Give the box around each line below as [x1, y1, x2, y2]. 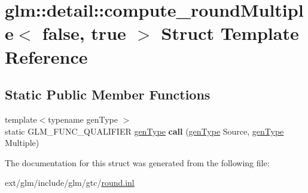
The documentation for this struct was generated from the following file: [5, 156, 270, 169]
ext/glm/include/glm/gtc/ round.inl [5, 176, 135, 189]
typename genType [48, 113, 118, 125]
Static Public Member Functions [5, 85, 211, 104]
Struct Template [161, 21, 299, 45]
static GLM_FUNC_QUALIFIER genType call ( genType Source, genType [5, 124, 284, 137]
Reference [5, 44, 88, 69]
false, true [42, 21, 126, 45]
